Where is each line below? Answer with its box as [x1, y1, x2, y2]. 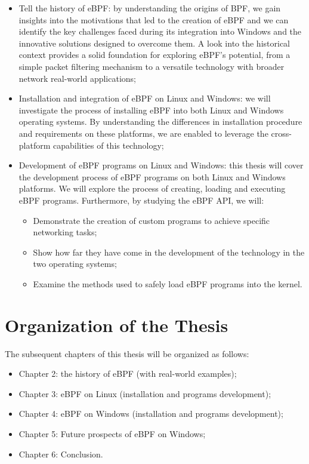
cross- [271, 127, 292, 139]
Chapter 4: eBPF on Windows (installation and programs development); [18, 407, 283, 420]
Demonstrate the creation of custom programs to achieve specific [33, 214, 270, 226]
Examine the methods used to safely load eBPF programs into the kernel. [33, 277, 302, 290]
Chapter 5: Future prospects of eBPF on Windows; [18, 427, 206, 440]
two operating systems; [33, 257, 117, 270]
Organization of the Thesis [5, 312, 228, 337]
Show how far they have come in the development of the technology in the [33, 245, 305, 258]
